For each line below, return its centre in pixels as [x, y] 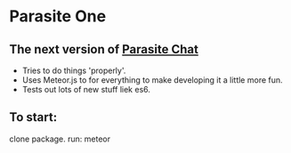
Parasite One [58, 16]
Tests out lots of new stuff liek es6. [86, 89]
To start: [33, 117]
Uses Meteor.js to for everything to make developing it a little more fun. [152, 80]
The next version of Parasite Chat [104, 49]
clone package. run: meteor [60, 139]
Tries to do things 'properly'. [74, 70]
